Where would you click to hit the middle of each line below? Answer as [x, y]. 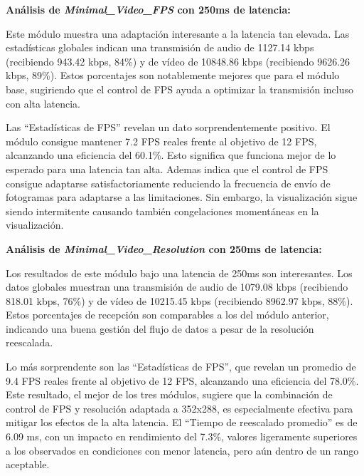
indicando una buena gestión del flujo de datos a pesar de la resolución [160, 328]
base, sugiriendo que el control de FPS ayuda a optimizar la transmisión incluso [180, 89]
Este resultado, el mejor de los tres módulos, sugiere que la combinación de [169, 394]
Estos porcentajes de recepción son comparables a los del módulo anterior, [167, 315]
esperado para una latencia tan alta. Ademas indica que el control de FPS [167, 169]
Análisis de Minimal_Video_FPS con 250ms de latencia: [148, 9]
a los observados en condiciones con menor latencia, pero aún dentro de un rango [182, 450]
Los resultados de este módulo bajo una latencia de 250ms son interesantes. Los [179, 273]
